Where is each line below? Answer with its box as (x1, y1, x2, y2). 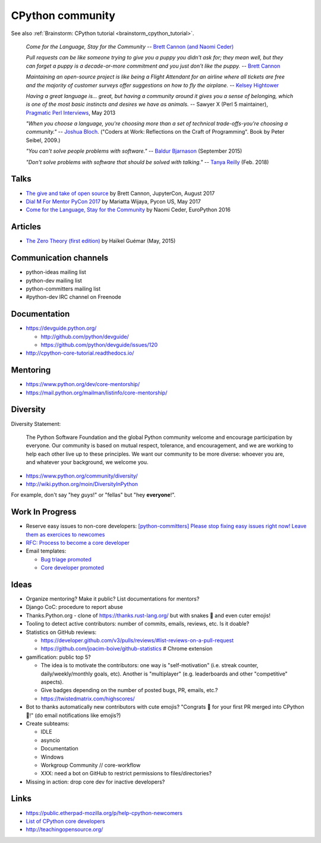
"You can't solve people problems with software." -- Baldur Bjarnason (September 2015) (26, 147, 243, 154)
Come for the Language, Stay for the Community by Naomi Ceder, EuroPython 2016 (26, 206, 231, 213)
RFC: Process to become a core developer (26, 539, 130, 546)
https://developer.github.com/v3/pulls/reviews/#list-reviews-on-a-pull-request (40, 637, 234, 644)
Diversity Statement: (11, 420, 61, 427)
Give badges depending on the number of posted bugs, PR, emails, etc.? (40, 687, 218, 694)
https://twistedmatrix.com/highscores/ (40, 695, 135, 702)
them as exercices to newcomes (26, 531, 105, 538)
